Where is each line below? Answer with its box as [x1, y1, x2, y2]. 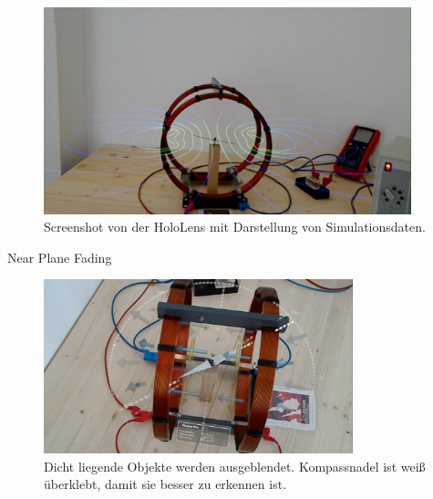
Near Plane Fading [7, 247, 112, 266]
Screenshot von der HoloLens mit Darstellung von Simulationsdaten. [44, 217, 426, 236]
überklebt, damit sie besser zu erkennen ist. [44, 474, 287, 494]
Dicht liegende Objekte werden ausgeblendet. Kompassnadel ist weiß [44, 456, 426, 475]
